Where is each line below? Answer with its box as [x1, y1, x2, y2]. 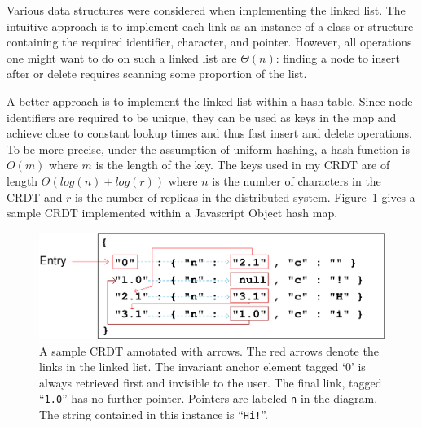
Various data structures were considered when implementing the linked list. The [7, 2, 406, 18]
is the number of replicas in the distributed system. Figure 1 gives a [75, 188, 415, 205]
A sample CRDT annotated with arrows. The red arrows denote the [39, 342, 379, 359]
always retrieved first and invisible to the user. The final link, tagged [39, 373, 382, 391]
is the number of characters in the [212, 172, 381, 189]
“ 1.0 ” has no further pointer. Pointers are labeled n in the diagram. [39, 390, 378, 407]
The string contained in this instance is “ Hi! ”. [39, 406, 268, 423]
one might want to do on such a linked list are [7, 49, 237, 66]
